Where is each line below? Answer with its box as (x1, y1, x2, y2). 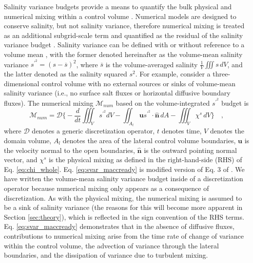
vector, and (4, 154, 38, 165)
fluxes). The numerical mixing (4, 97, 94, 108)
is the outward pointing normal (144, 145, 237, 155)
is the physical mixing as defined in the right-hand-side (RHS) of (48, 154, 242, 165)
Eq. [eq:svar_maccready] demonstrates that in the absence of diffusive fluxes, (4, 221, 234, 231)
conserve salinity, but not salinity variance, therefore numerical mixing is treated (4, 20, 245, 31)
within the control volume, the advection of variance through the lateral (4, 240, 219, 250)
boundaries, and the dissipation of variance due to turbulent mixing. (4, 250, 208, 260)
